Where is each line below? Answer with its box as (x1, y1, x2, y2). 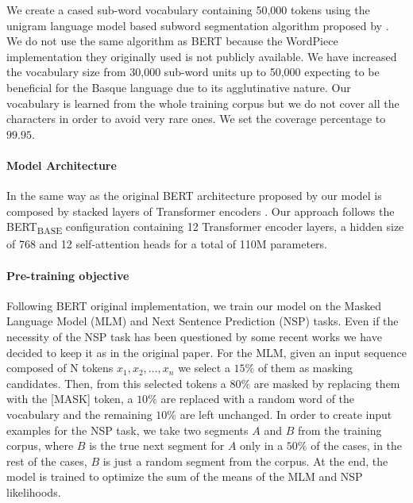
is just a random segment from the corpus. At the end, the (102, 452, 388, 469)
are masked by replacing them (253, 374, 400, 391)
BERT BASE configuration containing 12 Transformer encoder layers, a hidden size (6, 218, 404, 237)
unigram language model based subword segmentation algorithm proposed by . (6, 17, 389, 33)
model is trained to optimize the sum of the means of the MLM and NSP (6, 468, 363, 485)
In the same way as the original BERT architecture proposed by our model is (6, 187, 382, 204)
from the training (297, 421, 382, 438)
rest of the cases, (6, 452, 87, 469)
